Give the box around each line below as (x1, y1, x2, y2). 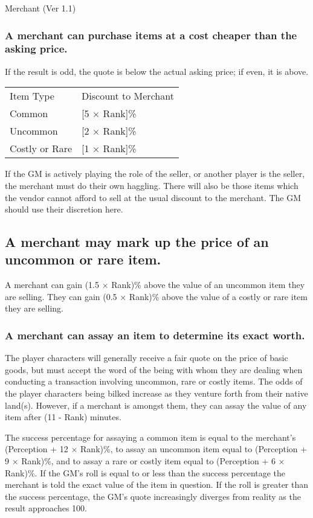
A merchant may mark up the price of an (5, 232, 269, 251)
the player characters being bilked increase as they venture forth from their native (5, 387, 308, 400)
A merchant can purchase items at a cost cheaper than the (5, 27, 297, 42)
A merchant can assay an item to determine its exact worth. (5, 328, 305, 342)
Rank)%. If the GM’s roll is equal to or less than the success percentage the (5, 466, 286, 479)
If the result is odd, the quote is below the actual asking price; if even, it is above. (5, 65, 309, 77)
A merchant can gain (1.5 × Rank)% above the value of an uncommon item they (5, 278, 305, 291)
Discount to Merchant (82, 89, 174, 103)
